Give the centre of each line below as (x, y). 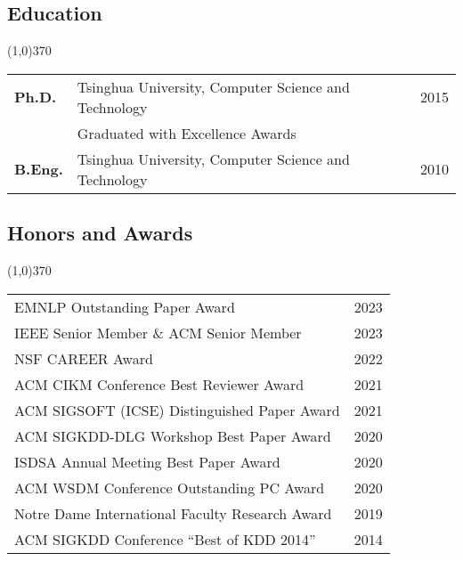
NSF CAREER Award (84, 358)
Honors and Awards (100, 233)
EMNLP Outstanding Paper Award (125, 306)
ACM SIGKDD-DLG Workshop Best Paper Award (173, 435)
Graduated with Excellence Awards (187, 133)
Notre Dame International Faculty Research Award (173, 513)
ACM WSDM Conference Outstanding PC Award (170, 487)
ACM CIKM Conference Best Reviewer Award (159, 384)
